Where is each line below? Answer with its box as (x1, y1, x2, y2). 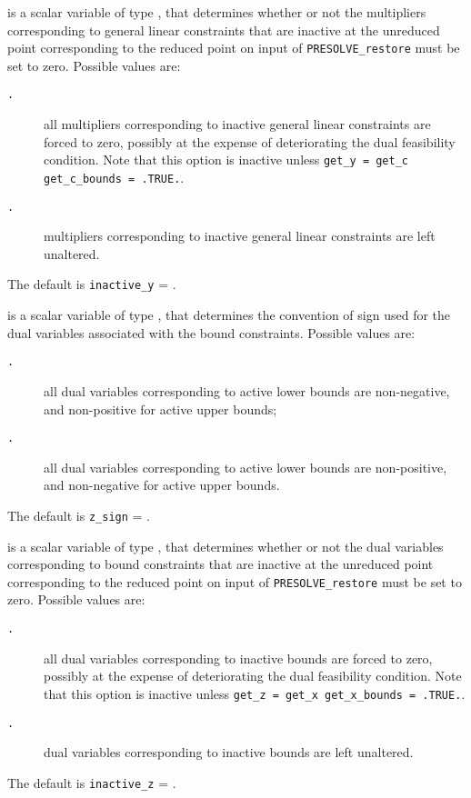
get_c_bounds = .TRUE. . (44, 167, 185, 186)
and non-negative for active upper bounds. (44, 475, 280, 494)
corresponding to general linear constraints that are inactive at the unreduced (7, 20, 440, 39)
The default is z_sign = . (7, 505, 150, 524)
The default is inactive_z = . (7, 773, 176, 792)
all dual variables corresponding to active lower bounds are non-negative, (44, 381, 450, 400)
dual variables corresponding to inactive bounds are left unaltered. (44, 743, 414, 762)
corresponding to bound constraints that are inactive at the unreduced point (7, 554, 434, 574)
